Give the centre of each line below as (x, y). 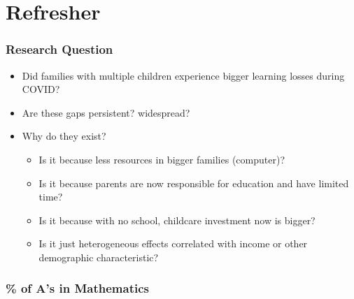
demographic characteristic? (99, 257)
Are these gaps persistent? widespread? (106, 112)
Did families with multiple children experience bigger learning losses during (183, 75)
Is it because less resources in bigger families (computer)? (162, 159)
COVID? (41, 89)
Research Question (59, 49)
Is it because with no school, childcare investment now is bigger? (177, 220)
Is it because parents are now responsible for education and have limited (194, 183)
